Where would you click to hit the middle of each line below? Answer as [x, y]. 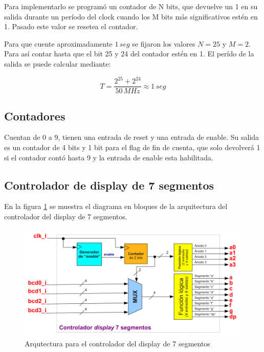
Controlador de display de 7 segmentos [109, 185]
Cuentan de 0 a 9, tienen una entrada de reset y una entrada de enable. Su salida [132, 137]
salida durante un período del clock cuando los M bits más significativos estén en [131, 16]
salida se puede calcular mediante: [58, 63]
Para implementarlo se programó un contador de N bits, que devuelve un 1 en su [131, 6]
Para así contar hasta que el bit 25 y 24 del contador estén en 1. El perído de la [129, 54]
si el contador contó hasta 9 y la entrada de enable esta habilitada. [109, 157]
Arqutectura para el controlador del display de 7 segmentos [117, 343]
